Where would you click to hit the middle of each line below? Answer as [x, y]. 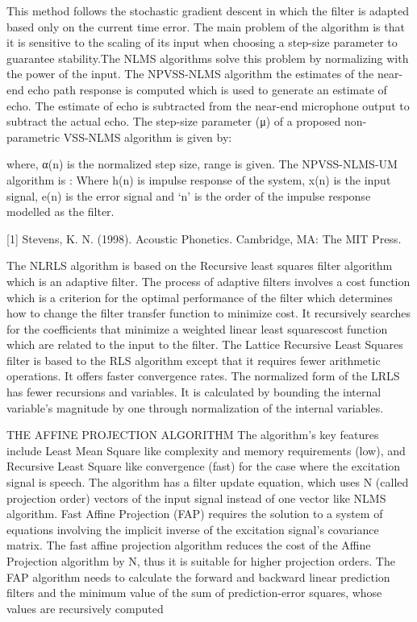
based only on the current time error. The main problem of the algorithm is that [206, 26]
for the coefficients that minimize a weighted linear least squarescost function [197, 328]
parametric [33, 137]
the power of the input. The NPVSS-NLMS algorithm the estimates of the [190, 74]
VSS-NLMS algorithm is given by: [148, 137]
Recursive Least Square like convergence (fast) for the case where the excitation [204, 466]
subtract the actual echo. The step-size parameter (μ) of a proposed [174, 121]
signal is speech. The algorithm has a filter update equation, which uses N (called [208, 482]
